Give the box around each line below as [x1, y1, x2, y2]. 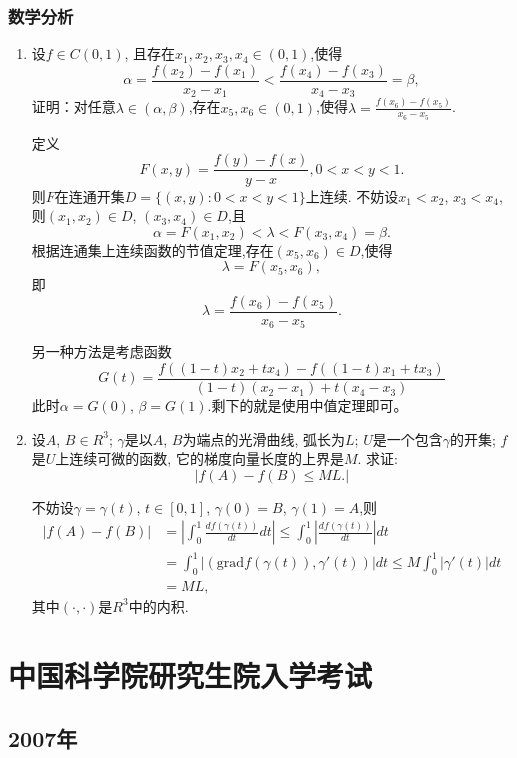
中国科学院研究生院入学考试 [8, 654, 373, 695]
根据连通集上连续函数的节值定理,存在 [31, 239, 274, 260]
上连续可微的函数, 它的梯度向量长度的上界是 [55, 448, 344, 469]
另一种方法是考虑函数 [31, 341, 172, 362]
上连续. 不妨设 [305, 185, 399, 206]
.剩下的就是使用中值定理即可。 [207, 395, 408, 416]
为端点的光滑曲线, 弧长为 [182, 428, 346, 449]
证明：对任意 [31, 96, 116, 117]
